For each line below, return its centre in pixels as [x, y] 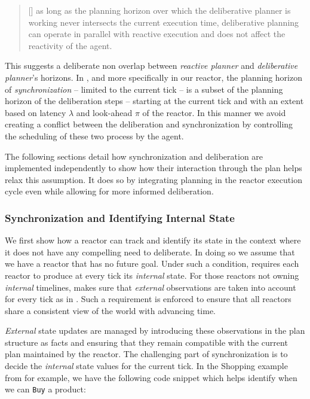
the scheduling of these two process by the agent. [94, 135]
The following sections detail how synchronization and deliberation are [134, 156]
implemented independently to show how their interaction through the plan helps [154, 168]
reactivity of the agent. [70, 45]
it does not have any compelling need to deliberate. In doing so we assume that [150, 252]
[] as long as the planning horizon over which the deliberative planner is [159, 10]
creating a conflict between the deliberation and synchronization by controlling [149, 124]
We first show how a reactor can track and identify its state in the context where [153, 240]
